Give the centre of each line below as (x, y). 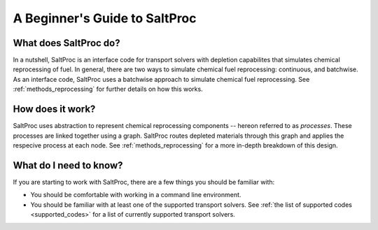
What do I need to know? (68, 165)
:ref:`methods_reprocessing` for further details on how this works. (108, 89)
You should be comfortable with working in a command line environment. (136, 195)
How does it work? (54, 109)
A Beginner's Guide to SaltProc (105, 18)
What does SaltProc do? (66, 43)
